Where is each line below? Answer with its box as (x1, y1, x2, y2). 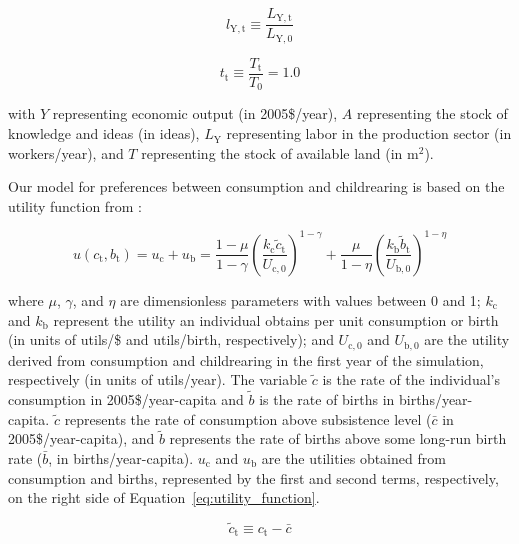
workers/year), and (8, 142, 124, 163)
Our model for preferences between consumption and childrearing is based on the (8, 176, 505, 197)
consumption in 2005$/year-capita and (8, 388, 244, 409)
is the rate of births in (259, 388, 395, 409)
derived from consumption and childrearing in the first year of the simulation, (8, 349, 484, 370)
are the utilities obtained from (261, 447, 446, 468)
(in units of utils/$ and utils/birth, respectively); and (8, 329, 334, 350)
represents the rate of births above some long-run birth (169, 428, 507, 449)
